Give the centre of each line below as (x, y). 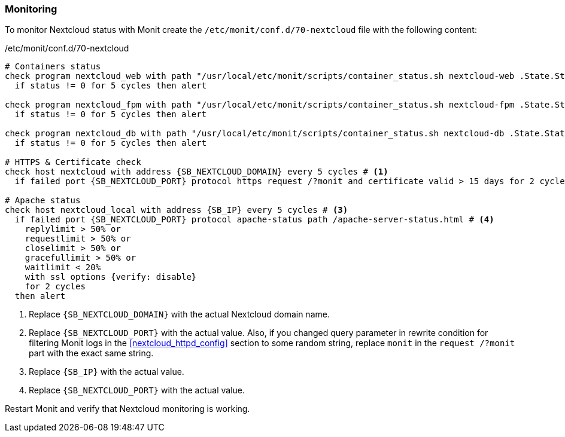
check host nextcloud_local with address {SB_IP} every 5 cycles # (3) (177, 210)
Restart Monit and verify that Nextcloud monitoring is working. (127, 409)
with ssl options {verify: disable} (111, 277)
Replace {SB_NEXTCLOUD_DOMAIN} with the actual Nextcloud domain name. (179, 314)
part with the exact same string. (91, 353)
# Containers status (53, 67)
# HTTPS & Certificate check (73, 162)
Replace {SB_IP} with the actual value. (107, 372)
